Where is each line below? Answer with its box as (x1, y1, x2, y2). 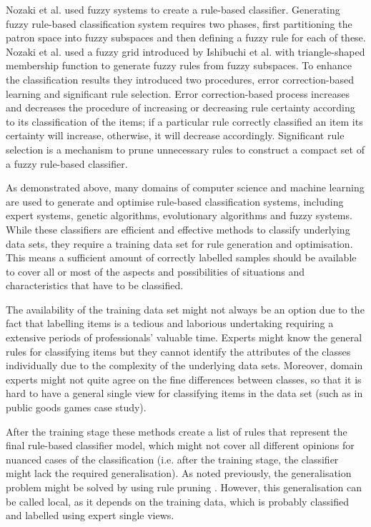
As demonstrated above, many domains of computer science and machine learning (6, 180, 365, 195)
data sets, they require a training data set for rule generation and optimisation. (6, 236, 353, 251)
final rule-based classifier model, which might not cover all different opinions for (6, 438, 355, 453)
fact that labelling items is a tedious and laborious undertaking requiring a (6, 316, 334, 331)
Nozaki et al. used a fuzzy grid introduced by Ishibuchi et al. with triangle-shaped (6, 44, 365, 59)
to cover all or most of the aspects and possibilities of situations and (6, 263, 305, 278)
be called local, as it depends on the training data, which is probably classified (6, 493, 349, 508)
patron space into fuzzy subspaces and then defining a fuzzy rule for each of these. (6, 30, 366, 45)
